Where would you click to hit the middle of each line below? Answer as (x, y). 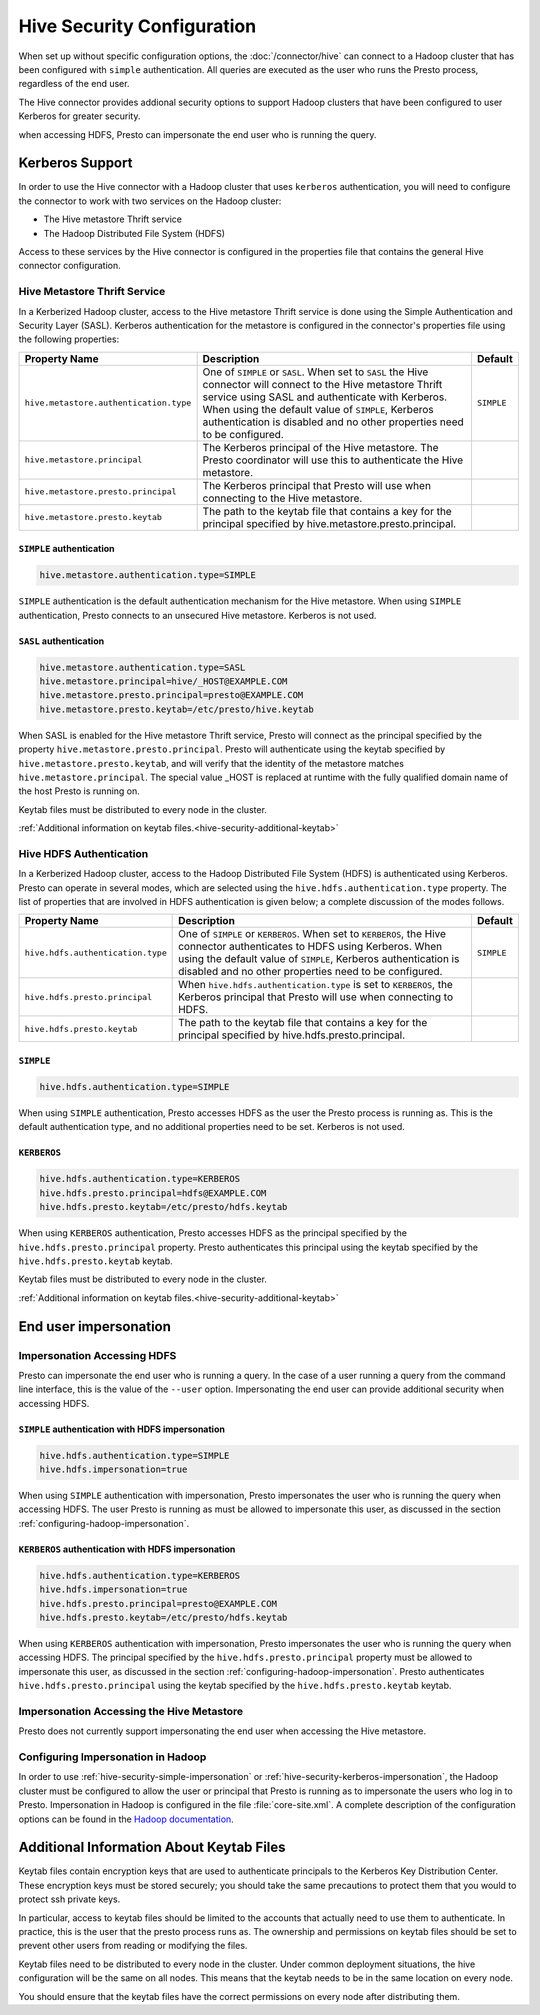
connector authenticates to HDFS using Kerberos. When (310, 947)
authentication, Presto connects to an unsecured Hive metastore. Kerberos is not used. (197, 615)
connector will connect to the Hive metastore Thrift (322, 384)
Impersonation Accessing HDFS (97, 1355)
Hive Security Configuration (137, 26)
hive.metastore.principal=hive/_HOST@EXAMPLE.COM (163, 681)
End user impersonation (95, 1326)
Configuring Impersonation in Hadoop (112, 1757)
